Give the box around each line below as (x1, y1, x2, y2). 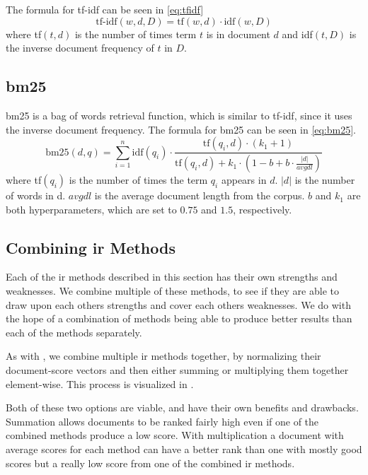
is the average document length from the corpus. (94, 188, 305, 203)
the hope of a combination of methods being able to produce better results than (6, 311, 352, 326)
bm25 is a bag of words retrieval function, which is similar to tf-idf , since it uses (6, 107, 352, 122)
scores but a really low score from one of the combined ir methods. (6, 455, 295, 470)
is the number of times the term (69, 172, 208, 187)
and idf (282, 26, 313, 41)
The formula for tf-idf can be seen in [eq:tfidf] (6, 2, 204, 16)
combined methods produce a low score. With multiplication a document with (6, 428, 344, 442)
